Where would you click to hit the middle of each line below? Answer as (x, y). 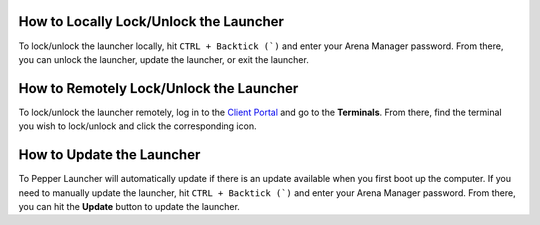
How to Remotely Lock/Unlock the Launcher (158, 88)
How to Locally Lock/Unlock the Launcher (151, 21)
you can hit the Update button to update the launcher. (129, 206)
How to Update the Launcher (109, 155)
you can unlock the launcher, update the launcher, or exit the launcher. (163, 59)
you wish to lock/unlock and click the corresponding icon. (137, 126)
